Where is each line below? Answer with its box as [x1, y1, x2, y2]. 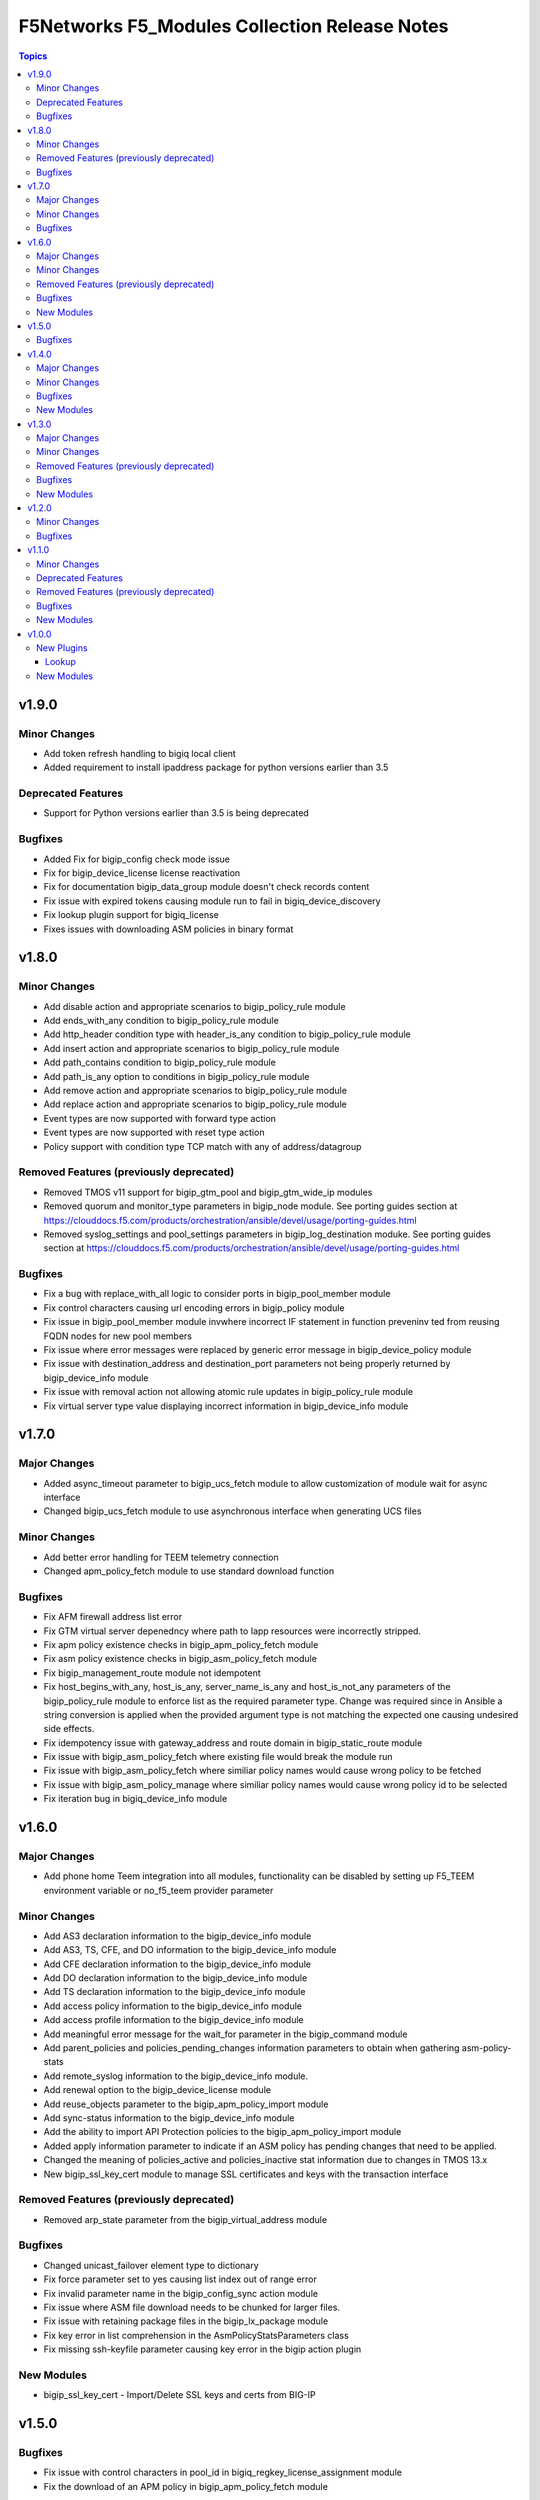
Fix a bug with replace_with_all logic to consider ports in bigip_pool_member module [43, 1288, 391, 1300]
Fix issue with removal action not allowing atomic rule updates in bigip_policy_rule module [43, 1386, 414, 1398]
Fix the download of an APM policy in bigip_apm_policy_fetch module [43, 2480, 329, 2492]
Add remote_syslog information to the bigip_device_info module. [43, 2070, 309, 2082]
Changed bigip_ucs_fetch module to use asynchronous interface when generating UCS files [43, 1505, 422, 1517]
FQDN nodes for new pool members [43, 1330, 193, 1342]
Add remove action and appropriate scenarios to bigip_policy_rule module [43, 1085, 347, 1097]
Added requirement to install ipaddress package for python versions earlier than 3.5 [43, 761, 389, 774]
